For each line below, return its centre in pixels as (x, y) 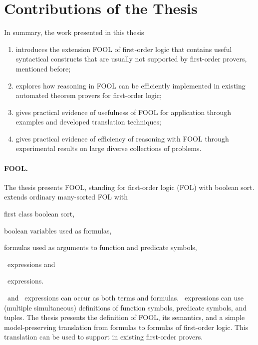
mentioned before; (43, 68)
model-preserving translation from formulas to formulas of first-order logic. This (126, 327)
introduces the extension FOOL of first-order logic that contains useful (124, 49)
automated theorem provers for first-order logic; (89, 95)
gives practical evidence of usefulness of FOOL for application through (124, 112)
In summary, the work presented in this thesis (74, 32)
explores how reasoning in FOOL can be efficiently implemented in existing (130, 85)
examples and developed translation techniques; (88, 122)
